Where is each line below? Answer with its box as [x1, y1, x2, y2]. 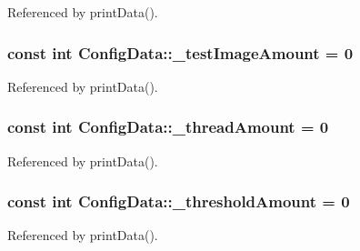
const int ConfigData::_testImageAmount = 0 [7, 41, 354, 64]
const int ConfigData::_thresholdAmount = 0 [7, 190, 350, 213]
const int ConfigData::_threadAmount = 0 [7, 115, 329, 138]
